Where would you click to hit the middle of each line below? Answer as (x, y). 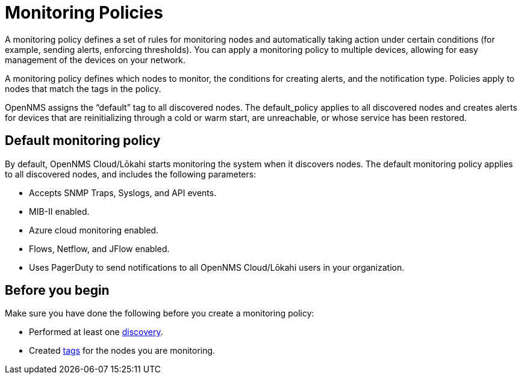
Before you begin (57, 291)
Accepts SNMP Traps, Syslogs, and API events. (123, 193)
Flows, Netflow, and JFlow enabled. (99, 248)
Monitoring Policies (84, 13)
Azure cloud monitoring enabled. (94, 230)
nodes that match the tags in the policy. (83, 88)
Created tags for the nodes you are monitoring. (122, 351)
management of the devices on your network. (95, 60)
